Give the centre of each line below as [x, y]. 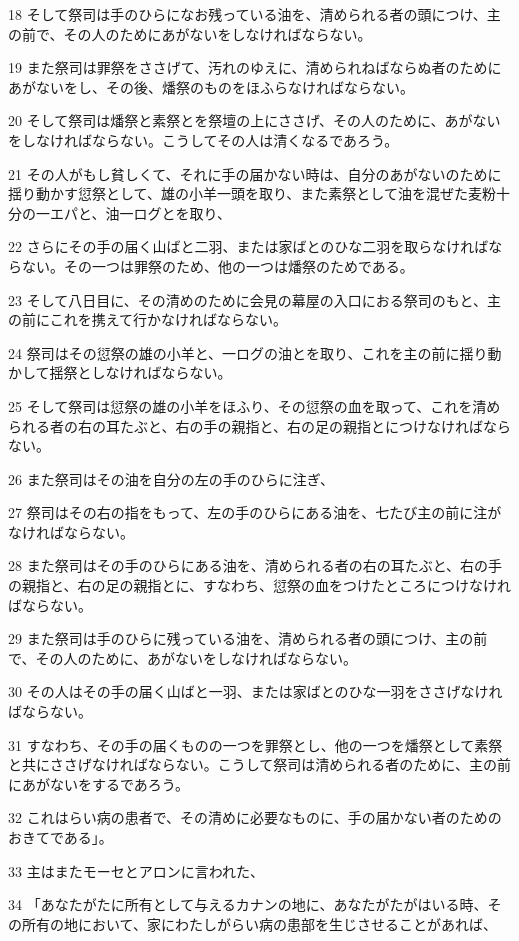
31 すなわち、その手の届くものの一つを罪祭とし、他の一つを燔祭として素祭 [255, 744]
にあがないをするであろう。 [99, 783]
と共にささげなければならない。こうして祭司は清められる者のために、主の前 [259, 764]
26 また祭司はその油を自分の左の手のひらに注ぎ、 [171, 478]
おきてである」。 [60, 837]
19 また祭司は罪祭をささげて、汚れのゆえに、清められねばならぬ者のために [255, 67]
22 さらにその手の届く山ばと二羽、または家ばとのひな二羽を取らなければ [248, 246]
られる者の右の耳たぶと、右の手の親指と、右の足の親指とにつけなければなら [259, 425]
